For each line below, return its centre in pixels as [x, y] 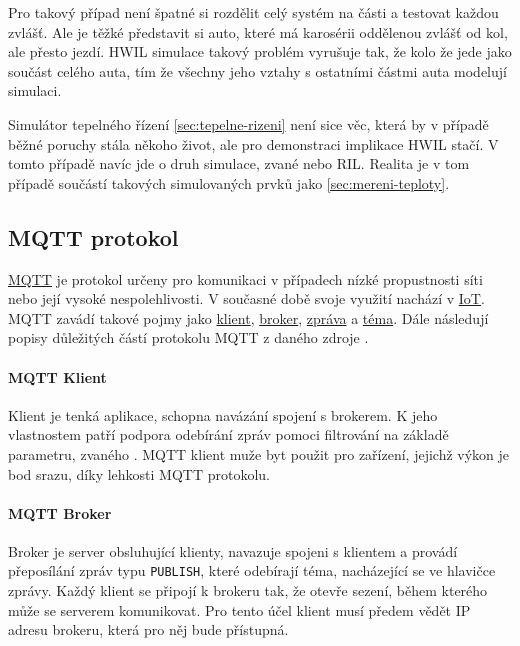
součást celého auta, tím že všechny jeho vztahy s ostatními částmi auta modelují [257, 70]
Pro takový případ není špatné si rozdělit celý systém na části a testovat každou [253, 12]
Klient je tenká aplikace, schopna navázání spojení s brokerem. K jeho [223, 414]
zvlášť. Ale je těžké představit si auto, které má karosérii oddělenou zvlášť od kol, [258, 31]
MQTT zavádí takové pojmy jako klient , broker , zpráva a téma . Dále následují [248, 317]
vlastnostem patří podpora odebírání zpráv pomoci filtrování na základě [228, 434]
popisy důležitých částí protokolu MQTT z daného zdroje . [188, 337]
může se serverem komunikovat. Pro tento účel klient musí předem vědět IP [239, 609]
